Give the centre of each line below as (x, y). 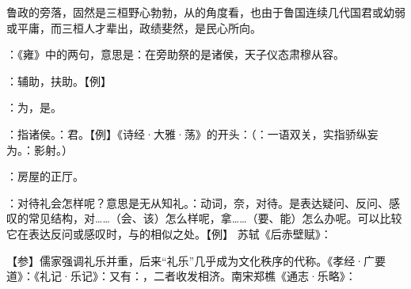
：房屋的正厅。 (45, 176)
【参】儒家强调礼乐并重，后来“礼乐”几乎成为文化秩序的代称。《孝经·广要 (196, 260)
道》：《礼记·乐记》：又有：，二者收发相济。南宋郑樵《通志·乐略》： (181, 276)
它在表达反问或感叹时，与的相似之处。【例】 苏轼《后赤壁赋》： (169, 233)
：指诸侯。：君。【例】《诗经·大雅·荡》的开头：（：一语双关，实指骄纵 (187, 133)
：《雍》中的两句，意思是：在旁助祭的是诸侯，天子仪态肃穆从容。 (175, 54)
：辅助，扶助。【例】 (59, 80)
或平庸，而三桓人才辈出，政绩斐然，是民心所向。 (134, 27)
